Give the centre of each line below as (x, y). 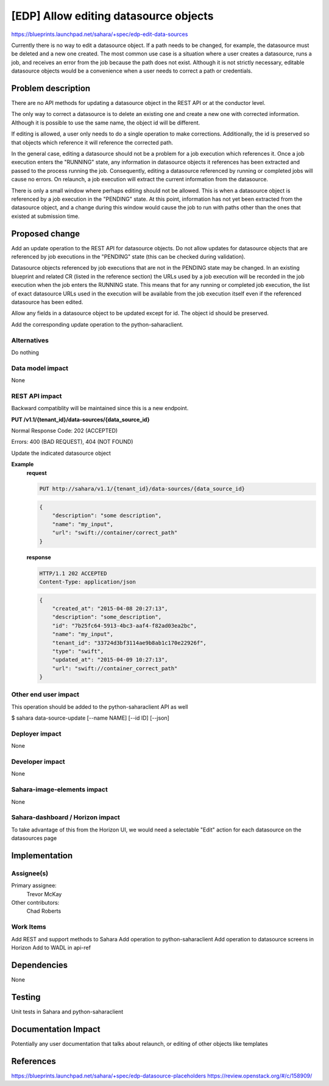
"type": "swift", (78, 651)
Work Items (29, 927)
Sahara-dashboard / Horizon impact (65, 817)
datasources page (34, 838)
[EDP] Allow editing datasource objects (112, 16)
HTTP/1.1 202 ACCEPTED (73, 573)
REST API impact (37, 396)
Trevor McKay (44, 894)
